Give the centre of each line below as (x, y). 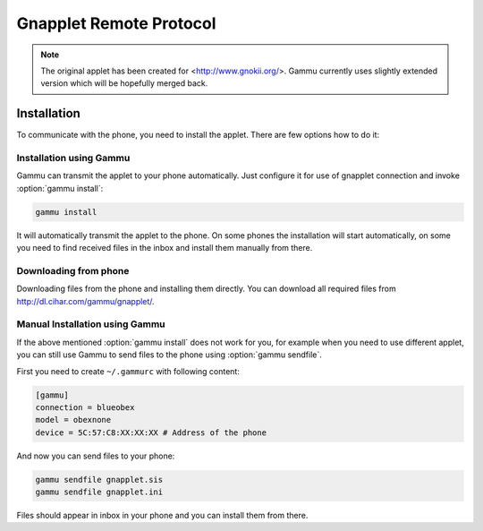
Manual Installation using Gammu (91, 324)
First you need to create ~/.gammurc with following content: (128, 371)
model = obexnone (73, 420)
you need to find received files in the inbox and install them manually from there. (165, 248)
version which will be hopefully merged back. (124, 83)
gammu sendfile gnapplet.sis (99, 480)
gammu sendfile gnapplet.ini (99, 492)
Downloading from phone (73, 270)
